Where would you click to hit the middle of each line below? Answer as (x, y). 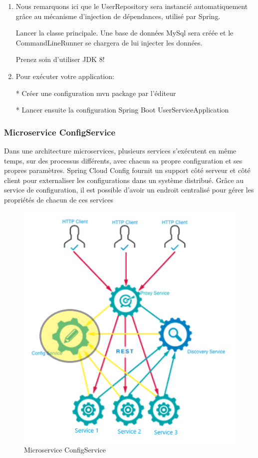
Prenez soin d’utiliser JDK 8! (60, 59)
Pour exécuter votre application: (65, 76)
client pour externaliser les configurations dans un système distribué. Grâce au (124, 180)
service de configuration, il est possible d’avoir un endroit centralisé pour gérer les (129, 190)
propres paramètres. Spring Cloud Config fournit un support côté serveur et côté (127, 170)
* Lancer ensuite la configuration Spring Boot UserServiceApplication (122, 110)
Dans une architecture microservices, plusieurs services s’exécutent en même (120, 150)
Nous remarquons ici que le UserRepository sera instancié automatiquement (132, 6)
